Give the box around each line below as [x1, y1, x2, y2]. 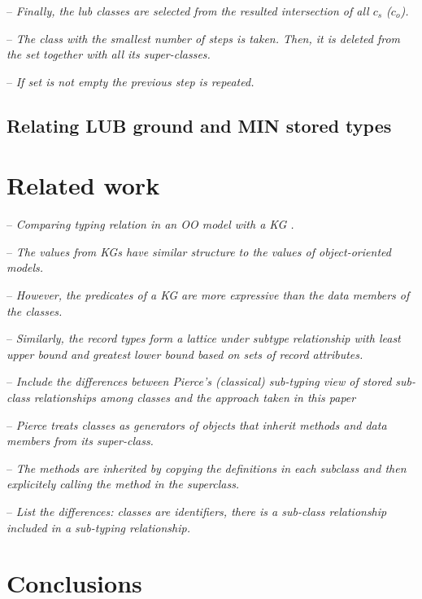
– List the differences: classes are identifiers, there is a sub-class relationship [7, 503, 387, 519]
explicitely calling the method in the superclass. [7, 475, 240, 492]
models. [7, 259, 44, 276]
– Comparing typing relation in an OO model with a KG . [7, 216, 294, 233]
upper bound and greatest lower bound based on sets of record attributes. [7, 345, 363, 362]
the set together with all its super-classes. [7, 46, 211, 63]
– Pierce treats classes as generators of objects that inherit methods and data [7, 416, 387, 433]
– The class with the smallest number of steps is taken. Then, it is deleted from [7, 29, 401, 46]
